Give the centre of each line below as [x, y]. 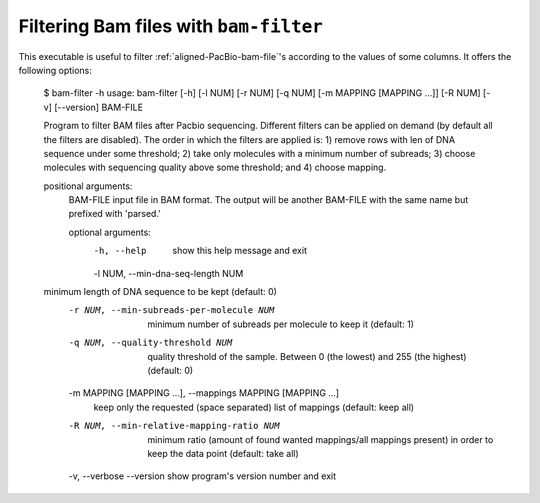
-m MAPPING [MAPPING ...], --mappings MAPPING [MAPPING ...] [204, 393]
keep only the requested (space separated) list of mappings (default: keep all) [254, 407]
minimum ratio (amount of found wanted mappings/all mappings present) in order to [320, 439]
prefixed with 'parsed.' [115, 214]
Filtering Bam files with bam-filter [171, 26]
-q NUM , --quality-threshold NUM [150, 343]
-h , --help [120, 251]
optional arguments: [110, 232]
